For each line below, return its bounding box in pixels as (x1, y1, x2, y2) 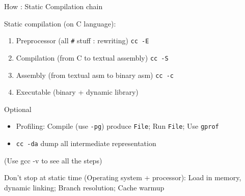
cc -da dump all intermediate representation (16, 138, 156, 148)
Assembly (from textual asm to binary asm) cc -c (16, 69, 174, 80)
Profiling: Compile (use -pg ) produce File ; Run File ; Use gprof (16, 121, 219, 131)
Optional (4, 103, 32, 114)
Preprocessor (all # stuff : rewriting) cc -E (16, 35, 149, 46)
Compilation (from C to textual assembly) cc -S (16, 52, 169, 63)
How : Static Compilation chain (4, 1, 103, 11)
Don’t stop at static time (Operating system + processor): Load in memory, (4, 172, 241, 183)
